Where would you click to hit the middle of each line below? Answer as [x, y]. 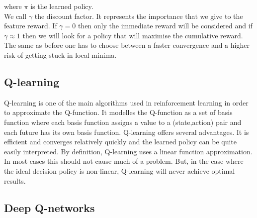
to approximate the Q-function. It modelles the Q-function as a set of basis [118, 112]
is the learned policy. [62, 6]
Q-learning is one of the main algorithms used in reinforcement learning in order [126, 102]
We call [15, 16]
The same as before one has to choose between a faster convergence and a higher [127, 45]
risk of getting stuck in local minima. [60, 54]
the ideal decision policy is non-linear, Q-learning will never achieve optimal [120, 170]
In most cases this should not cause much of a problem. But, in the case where [124, 161]
